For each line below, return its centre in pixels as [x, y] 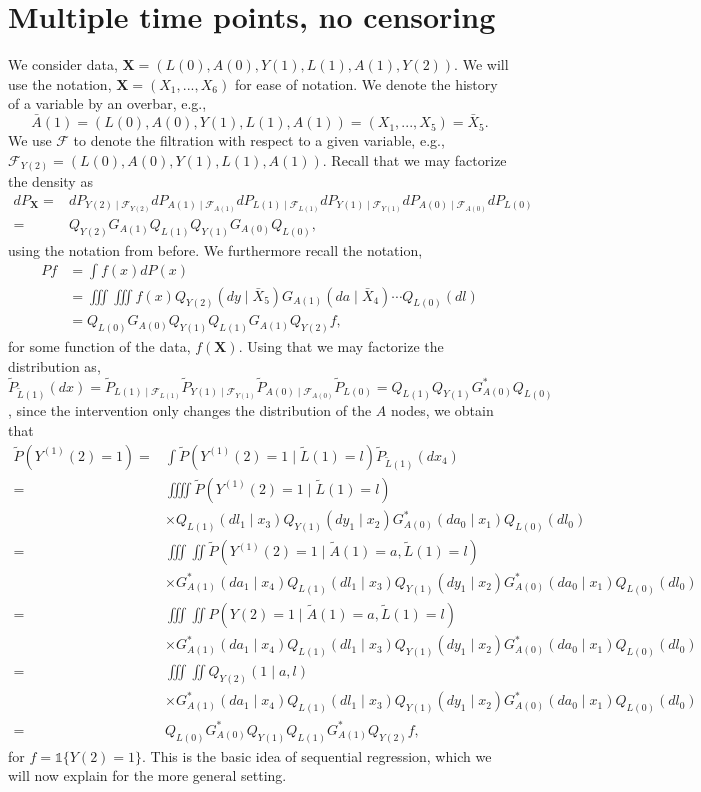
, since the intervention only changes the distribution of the [190, 410]
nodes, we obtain [442, 410]
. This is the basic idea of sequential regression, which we [317, 755]
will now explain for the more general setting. [147, 775]
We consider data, [63, 64]
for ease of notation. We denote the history [366, 83]
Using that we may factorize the [345, 346]
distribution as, [54, 365]
